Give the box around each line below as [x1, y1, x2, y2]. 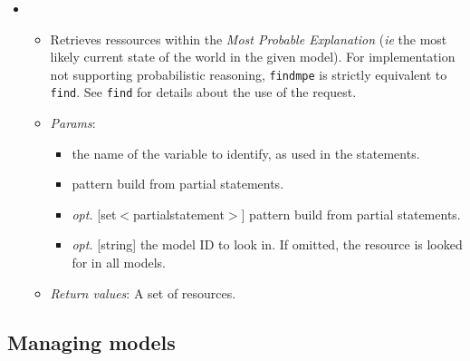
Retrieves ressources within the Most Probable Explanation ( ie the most [50, 29, 447, 48]
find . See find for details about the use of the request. [50, 83, 357, 102]
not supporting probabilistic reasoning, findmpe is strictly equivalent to [50, 64, 447, 83]
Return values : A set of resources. [50, 283, 236, 302]
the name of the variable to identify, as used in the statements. [72, 143, 420, 162]
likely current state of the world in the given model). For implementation [50, 47, 456, 66]
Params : [50, 113, 96, 132]
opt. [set [72, 204, 117, 223]
